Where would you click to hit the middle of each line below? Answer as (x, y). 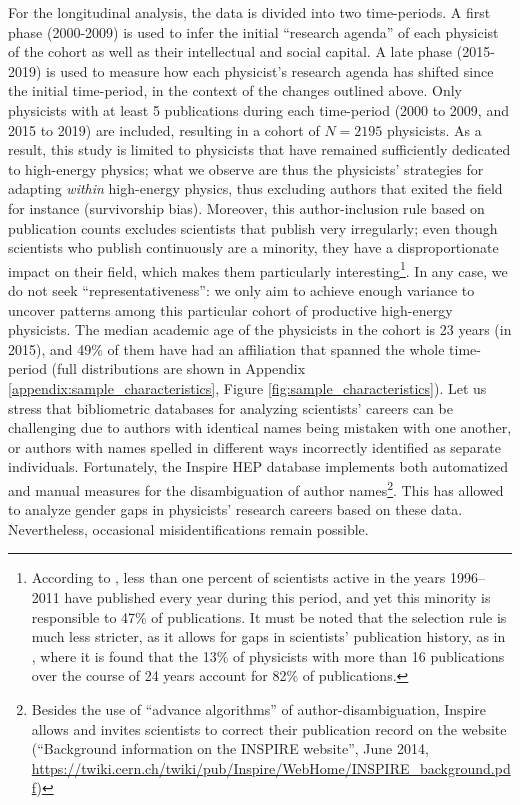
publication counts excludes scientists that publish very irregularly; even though (253, 227)
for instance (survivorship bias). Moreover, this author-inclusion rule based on (246, 207)
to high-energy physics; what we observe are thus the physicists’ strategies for (246, 168)
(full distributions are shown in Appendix (178, 368)
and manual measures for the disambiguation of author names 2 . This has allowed (256, 488)
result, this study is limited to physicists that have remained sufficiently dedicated (259, 149)
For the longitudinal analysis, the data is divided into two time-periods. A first (249, 12)
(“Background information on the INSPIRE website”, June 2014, (230, 748)
